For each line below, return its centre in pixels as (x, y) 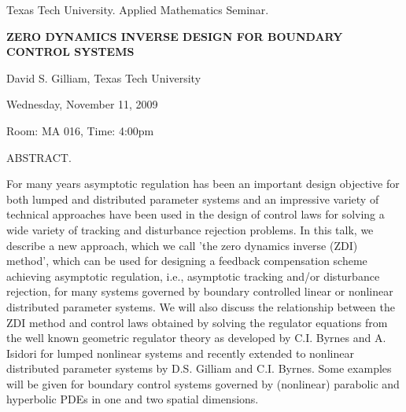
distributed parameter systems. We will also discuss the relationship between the (201, 306)
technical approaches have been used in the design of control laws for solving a (196, 214)
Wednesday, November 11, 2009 (82, 104)
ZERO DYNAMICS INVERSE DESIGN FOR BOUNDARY (175, 36)
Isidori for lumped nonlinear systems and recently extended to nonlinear (180, 353)
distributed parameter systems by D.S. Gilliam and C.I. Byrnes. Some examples (199, 368)
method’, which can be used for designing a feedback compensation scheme (187, 261)
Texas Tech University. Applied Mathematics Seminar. (138, 9)
